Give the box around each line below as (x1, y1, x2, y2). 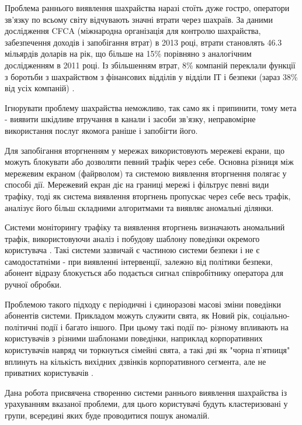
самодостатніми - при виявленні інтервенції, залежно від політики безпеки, (5, 255, 273, 267)
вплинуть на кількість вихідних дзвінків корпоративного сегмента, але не (5, 355, 266, 367)
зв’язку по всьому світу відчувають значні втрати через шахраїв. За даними (5, 13, 273, 25)
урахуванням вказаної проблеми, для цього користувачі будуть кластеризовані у (5, 398, 288, 410)
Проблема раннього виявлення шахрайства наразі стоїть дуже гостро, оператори (5, 2, 290, 13)
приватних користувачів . (5, 367, 93, 379)
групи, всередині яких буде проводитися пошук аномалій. (5, 409, 210, 421)
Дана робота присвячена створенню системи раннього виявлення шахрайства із (5, 386, 287, 398)
